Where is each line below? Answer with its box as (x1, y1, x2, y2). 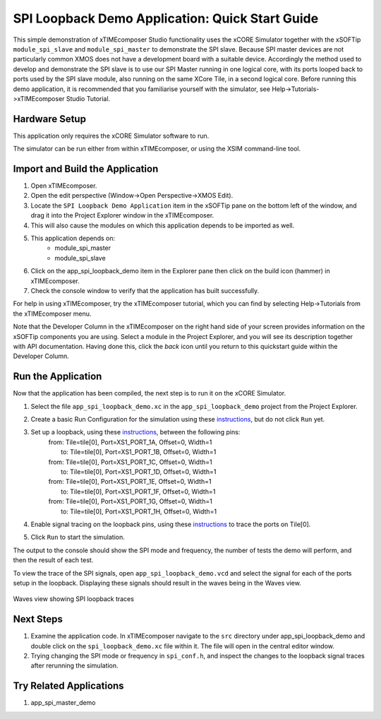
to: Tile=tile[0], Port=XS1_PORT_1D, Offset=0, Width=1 (61, 467, 217, 476)
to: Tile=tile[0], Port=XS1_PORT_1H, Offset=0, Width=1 (61, 507, 217, 516)
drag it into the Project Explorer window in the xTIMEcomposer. (30, 211, 214, 220)
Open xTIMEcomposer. (30, 182, 97, 190)
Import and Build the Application (13, 163, 159, 174)
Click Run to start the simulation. (30, 533, 125, 542)
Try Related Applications (13, 680, 124, 692)
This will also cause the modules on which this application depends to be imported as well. (30, 221, 295, 230)
